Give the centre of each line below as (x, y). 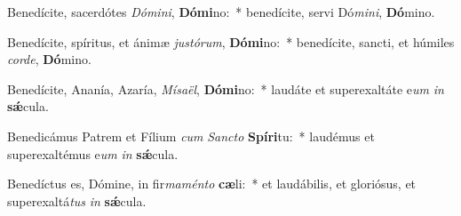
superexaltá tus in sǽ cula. (77, 200)
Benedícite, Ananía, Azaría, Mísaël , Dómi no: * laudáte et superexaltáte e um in (226, 88)
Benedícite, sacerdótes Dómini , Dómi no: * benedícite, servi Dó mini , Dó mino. (221, 12)
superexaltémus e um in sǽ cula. (93, 153)
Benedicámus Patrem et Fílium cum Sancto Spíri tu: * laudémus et (191, 136)
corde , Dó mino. (49, 59)
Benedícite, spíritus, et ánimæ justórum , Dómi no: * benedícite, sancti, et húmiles (231, 41)
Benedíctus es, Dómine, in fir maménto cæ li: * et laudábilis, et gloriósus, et (212, 184)
